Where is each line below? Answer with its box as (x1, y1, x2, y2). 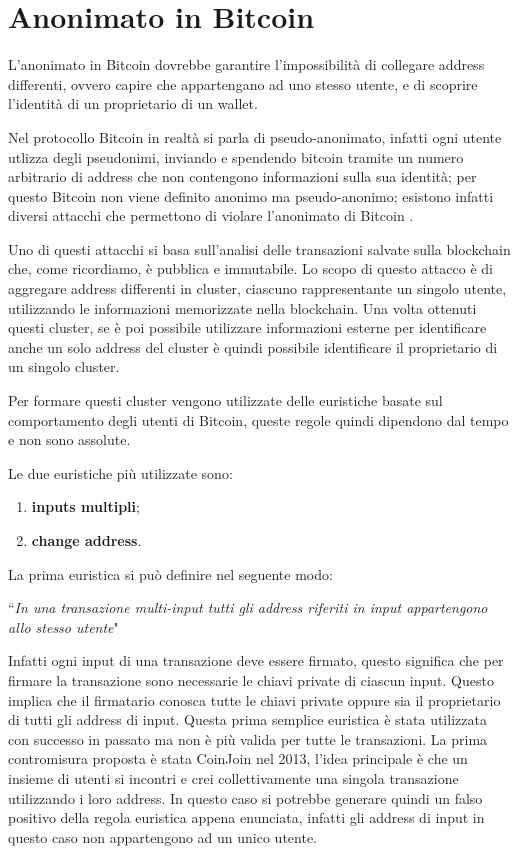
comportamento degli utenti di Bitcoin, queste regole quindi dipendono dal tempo (8, 409, 509, 430)
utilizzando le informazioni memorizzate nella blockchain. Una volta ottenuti (8, 297, 477, 318)
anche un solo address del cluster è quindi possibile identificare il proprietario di (8, 336, 498, 357)
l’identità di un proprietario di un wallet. (8, 93, 258, 114)
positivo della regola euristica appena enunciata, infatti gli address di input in (8, 807, 485, 828)
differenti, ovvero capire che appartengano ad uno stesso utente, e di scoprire (8, 73, 478, 94)
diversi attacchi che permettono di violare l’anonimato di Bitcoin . (8, 205, 414, 226)
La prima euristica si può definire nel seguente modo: (8, 563, 333, 584)
